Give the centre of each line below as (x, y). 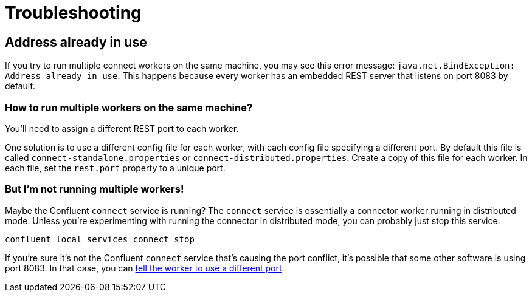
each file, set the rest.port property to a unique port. (115, 168)
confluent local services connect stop (100, 239)
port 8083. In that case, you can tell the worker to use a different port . (145, 268)
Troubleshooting (73, 13)
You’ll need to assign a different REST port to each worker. (122, 128)
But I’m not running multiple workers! (95, 189)
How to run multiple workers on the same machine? (129, 107)
